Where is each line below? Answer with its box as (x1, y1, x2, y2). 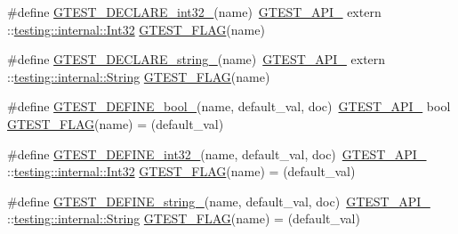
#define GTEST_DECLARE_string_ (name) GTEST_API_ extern (7, 50, 386, 69)
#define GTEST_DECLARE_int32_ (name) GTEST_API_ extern (7, 3, 382, 20)
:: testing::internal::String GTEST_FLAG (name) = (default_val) (7, 209, 360, 228)
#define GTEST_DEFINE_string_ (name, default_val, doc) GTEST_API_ (7, 191, 430, 210)
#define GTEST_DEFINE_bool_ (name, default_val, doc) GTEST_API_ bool (7, 97, 451, 116)
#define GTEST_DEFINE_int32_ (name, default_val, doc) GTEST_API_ (7, 144, 427, 163)
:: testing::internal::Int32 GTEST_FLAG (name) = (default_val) (7, 162, 356, 181)
